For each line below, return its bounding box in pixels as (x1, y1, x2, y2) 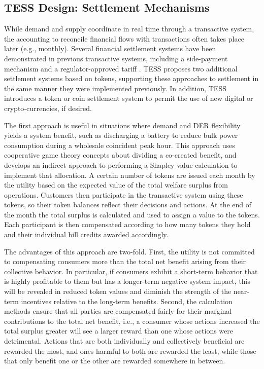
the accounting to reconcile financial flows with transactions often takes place (4, 33, 244, 44)
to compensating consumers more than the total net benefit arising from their (4, 256, 246, 267)
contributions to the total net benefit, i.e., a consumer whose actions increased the (4, 315, 260, 326)
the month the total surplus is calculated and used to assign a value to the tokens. (4, 209, 260, 219)
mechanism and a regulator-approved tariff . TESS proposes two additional (4, 63, 238, 73)
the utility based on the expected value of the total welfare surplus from (4, 179, 228, 190)
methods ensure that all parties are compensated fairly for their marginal (4, 306, 232, 316)
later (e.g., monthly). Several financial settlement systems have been (4, 43, 216, 54)
